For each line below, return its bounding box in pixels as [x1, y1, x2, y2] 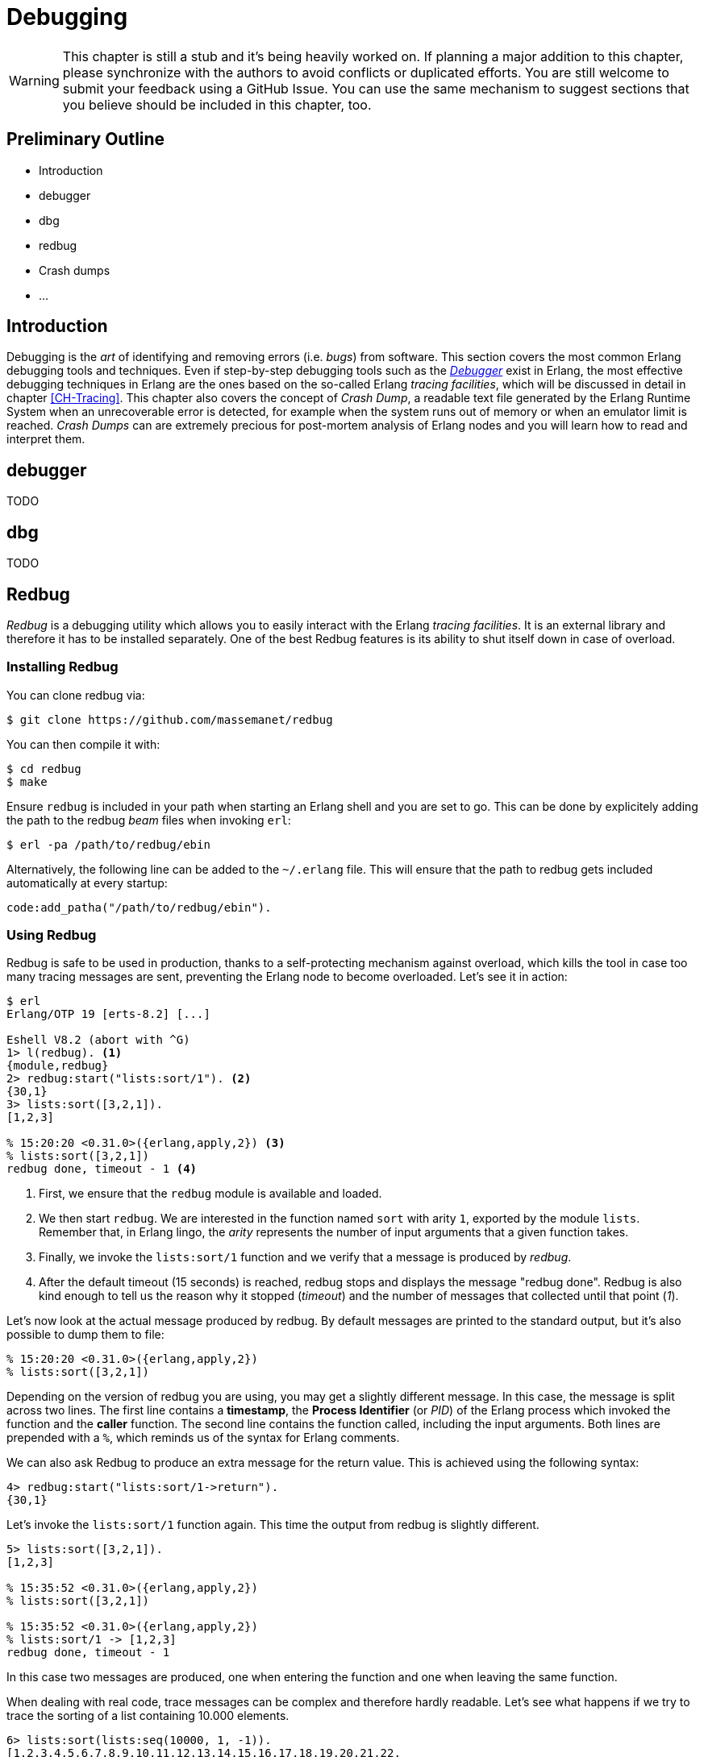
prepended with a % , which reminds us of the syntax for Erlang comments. [6, 1431, 400, 1445]
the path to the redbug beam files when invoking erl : [6, 812, 291, 827]
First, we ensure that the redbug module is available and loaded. [39, 1186, 382, 1201]
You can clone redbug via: [6, 687, 145, 702]
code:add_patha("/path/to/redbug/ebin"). [6, 900, 272, 914]
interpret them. [6, 432, 85, 447]
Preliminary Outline [6, 129, 165, 150]
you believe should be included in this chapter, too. [62, 96, 372, 113]
